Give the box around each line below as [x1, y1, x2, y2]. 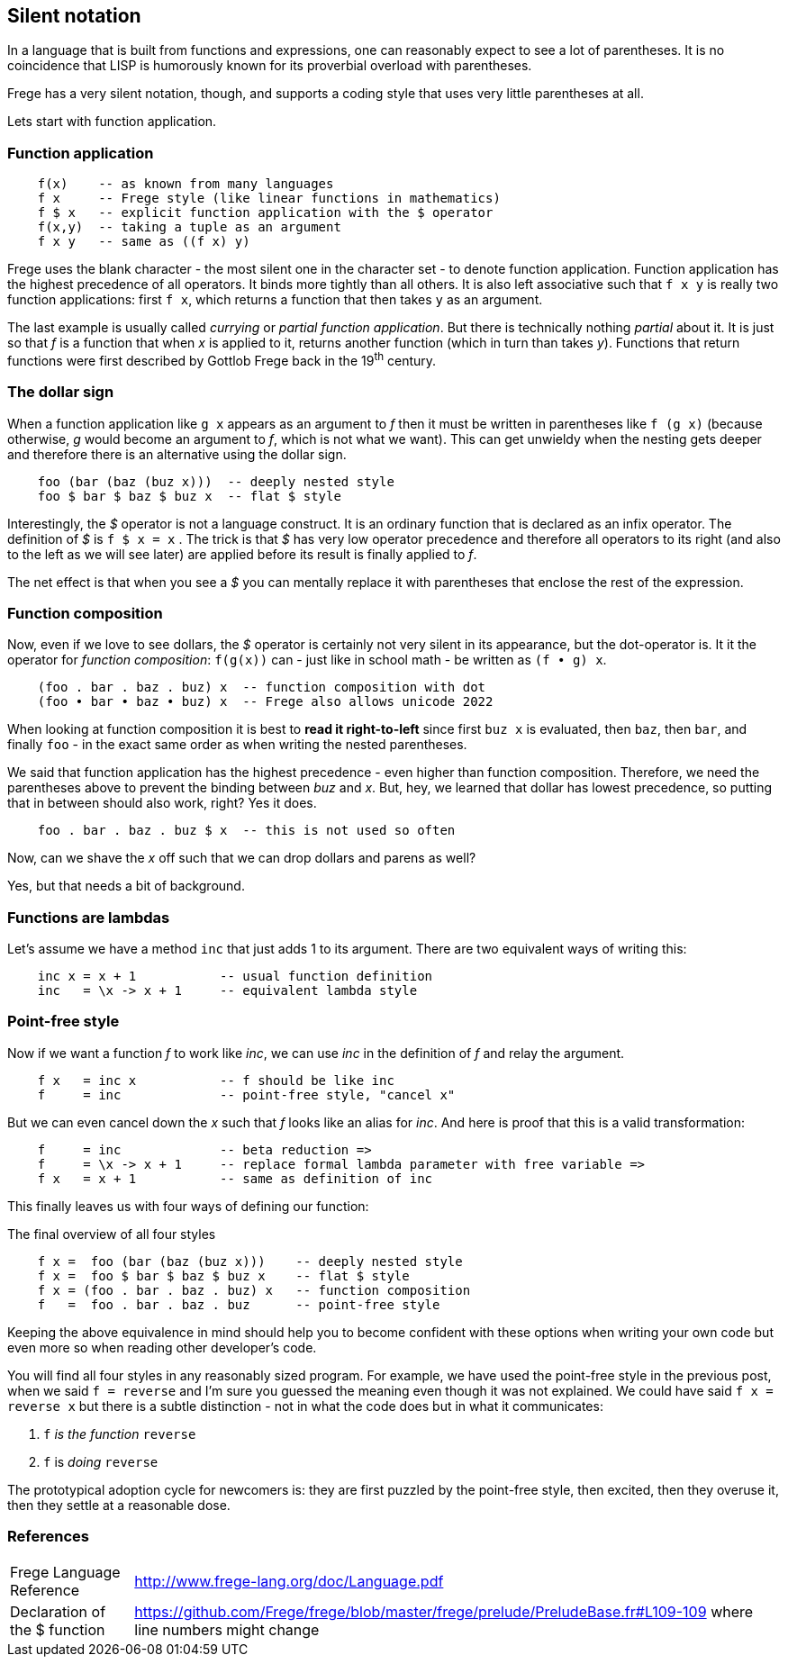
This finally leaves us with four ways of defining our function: [7, 1198, 369, 1214]
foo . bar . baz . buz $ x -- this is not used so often [37, 823, 456, 838]
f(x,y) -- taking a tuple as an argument [37, 220, 341, 235]
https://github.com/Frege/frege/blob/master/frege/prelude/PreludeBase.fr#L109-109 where [134, 1602, 754, 1621]
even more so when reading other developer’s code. [7, 1339, 317, 1355]
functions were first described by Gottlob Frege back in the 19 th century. [7, 350, 437, 368]
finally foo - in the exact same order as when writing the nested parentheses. [7, 737, 467, 753]
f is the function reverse [43, 1425, 196, 1442]
